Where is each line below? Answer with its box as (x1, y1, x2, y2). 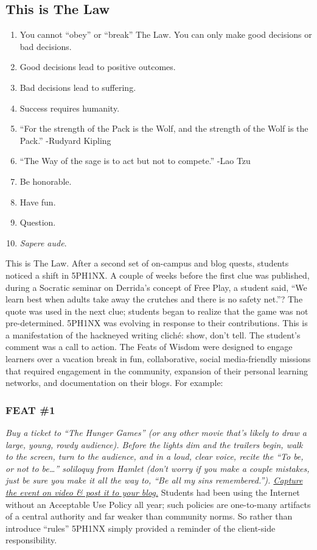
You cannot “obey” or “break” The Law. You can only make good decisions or (19, 28, 312, 41)
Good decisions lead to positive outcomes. (19, 60, 176, 73)
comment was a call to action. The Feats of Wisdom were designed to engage (5, 340, 293, 353)
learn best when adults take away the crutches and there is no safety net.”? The (5, 293, 303, 305)
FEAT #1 (5, 402, 55, 417)
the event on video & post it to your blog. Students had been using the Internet (5, 486, 300, 499)
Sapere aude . (19, 236, 67, 249)
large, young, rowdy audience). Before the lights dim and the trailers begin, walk (5, 438, 303, 451)
